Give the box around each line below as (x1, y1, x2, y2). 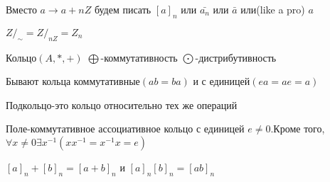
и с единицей (193, 74, 250, 89)
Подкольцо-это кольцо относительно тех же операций (6, 97, 238, 112)
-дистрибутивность (195, 50, 277, 64)
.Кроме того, (270, 121, 325, 136)
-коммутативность (100, 50, 178, 64)
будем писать (94, 2, 151, 16)
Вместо (6, 2, 37, 16)
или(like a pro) (240, 2, 305, 16)
